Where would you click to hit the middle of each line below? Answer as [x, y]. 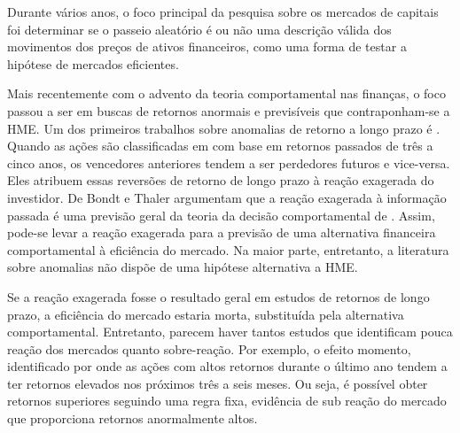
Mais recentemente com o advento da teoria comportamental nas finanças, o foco [226, 93]
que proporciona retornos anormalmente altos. [133, 418]
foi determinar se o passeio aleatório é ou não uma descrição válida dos [199, 29]
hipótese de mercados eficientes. [93, 63]
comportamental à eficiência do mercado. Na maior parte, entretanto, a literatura [228, 249]
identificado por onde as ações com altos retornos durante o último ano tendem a [227, 366]
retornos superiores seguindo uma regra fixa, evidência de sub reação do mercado [227, 401]
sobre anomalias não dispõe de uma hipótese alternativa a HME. [183, 267]
